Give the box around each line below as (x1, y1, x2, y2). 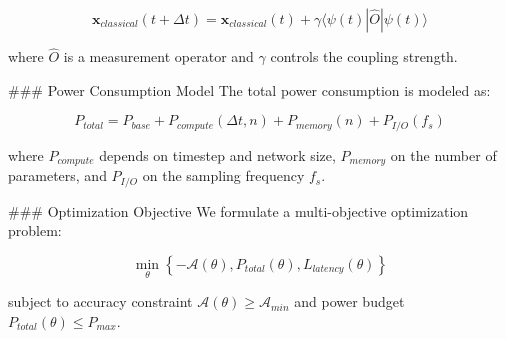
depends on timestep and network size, (99, 144, 336, 165)
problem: (8, 220, 62, 241)
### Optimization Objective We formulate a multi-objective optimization (8, 200, 469, 221)
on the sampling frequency (142, 165, 305, 186)
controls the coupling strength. (270, 46, 458, 67)
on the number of (390, 144, 497, 165)
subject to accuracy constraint (8, 291, 193, 312)
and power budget (294, 291, 405, 312)
